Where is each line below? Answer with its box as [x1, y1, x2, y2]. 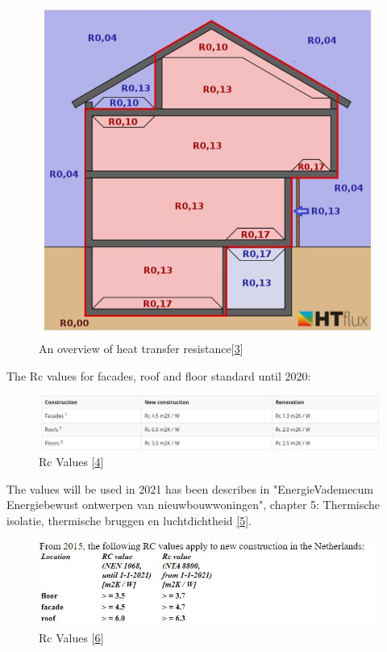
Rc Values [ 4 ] [39, 453, 104, 470]
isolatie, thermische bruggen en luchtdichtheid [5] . [6, 512, 252, 529]
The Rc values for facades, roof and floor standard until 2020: [6, 367, 311, 384]
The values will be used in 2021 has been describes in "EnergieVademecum [6, 480, 374, 497]
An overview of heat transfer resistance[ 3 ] [39, 340, 243, 357]
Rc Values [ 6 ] [39, 629, 104, 646]
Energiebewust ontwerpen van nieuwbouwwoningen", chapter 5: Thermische [6, 496, 381, 513]
